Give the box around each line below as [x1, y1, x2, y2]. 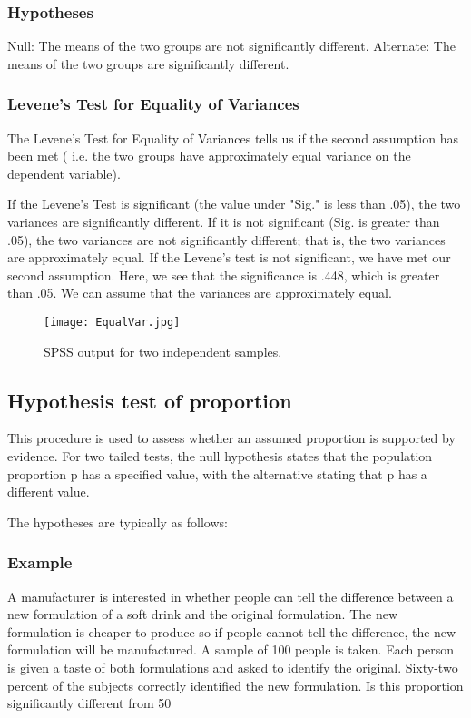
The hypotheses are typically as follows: [7, 512, 228, 531]
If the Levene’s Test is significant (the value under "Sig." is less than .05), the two [7, 194, 461, 213]
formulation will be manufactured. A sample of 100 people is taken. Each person [7, 640, 455, 659]
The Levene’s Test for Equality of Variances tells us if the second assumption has [7, 128, 458, 147]
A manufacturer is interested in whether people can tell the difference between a [7, 586, 454, 605]
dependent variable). [7, 163, 121, 182]
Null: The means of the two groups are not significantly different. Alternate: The [7, 36, 456, 55]
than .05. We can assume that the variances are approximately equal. [7, 283, 392, 302]
